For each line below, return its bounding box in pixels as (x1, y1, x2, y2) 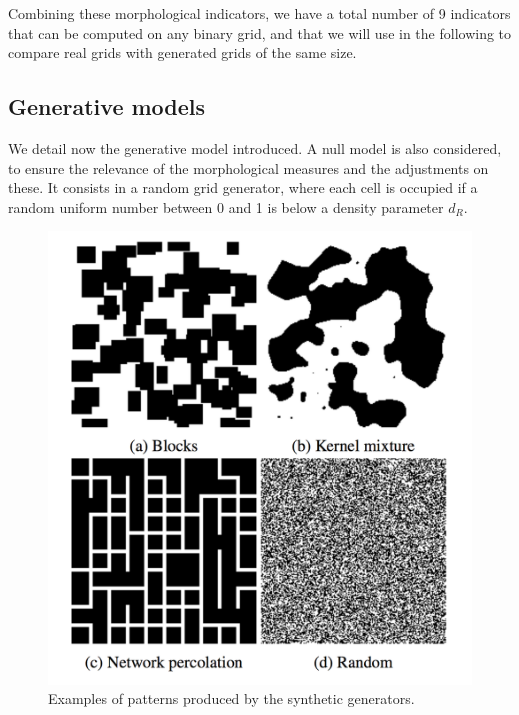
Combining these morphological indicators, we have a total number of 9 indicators (8, 3, 511, 23)
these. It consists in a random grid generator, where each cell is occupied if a (8, 177, 478, 198)
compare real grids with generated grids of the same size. (8, 42, 357, 63)
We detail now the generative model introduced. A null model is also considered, (8, 137, 502, 158)
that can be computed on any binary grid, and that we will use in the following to (8, 22, 512, 43)
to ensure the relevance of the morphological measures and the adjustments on (8, 157, 489, 178)
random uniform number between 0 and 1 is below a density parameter (8, 196, 444, 217)
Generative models (8, 91, 206, 122)
